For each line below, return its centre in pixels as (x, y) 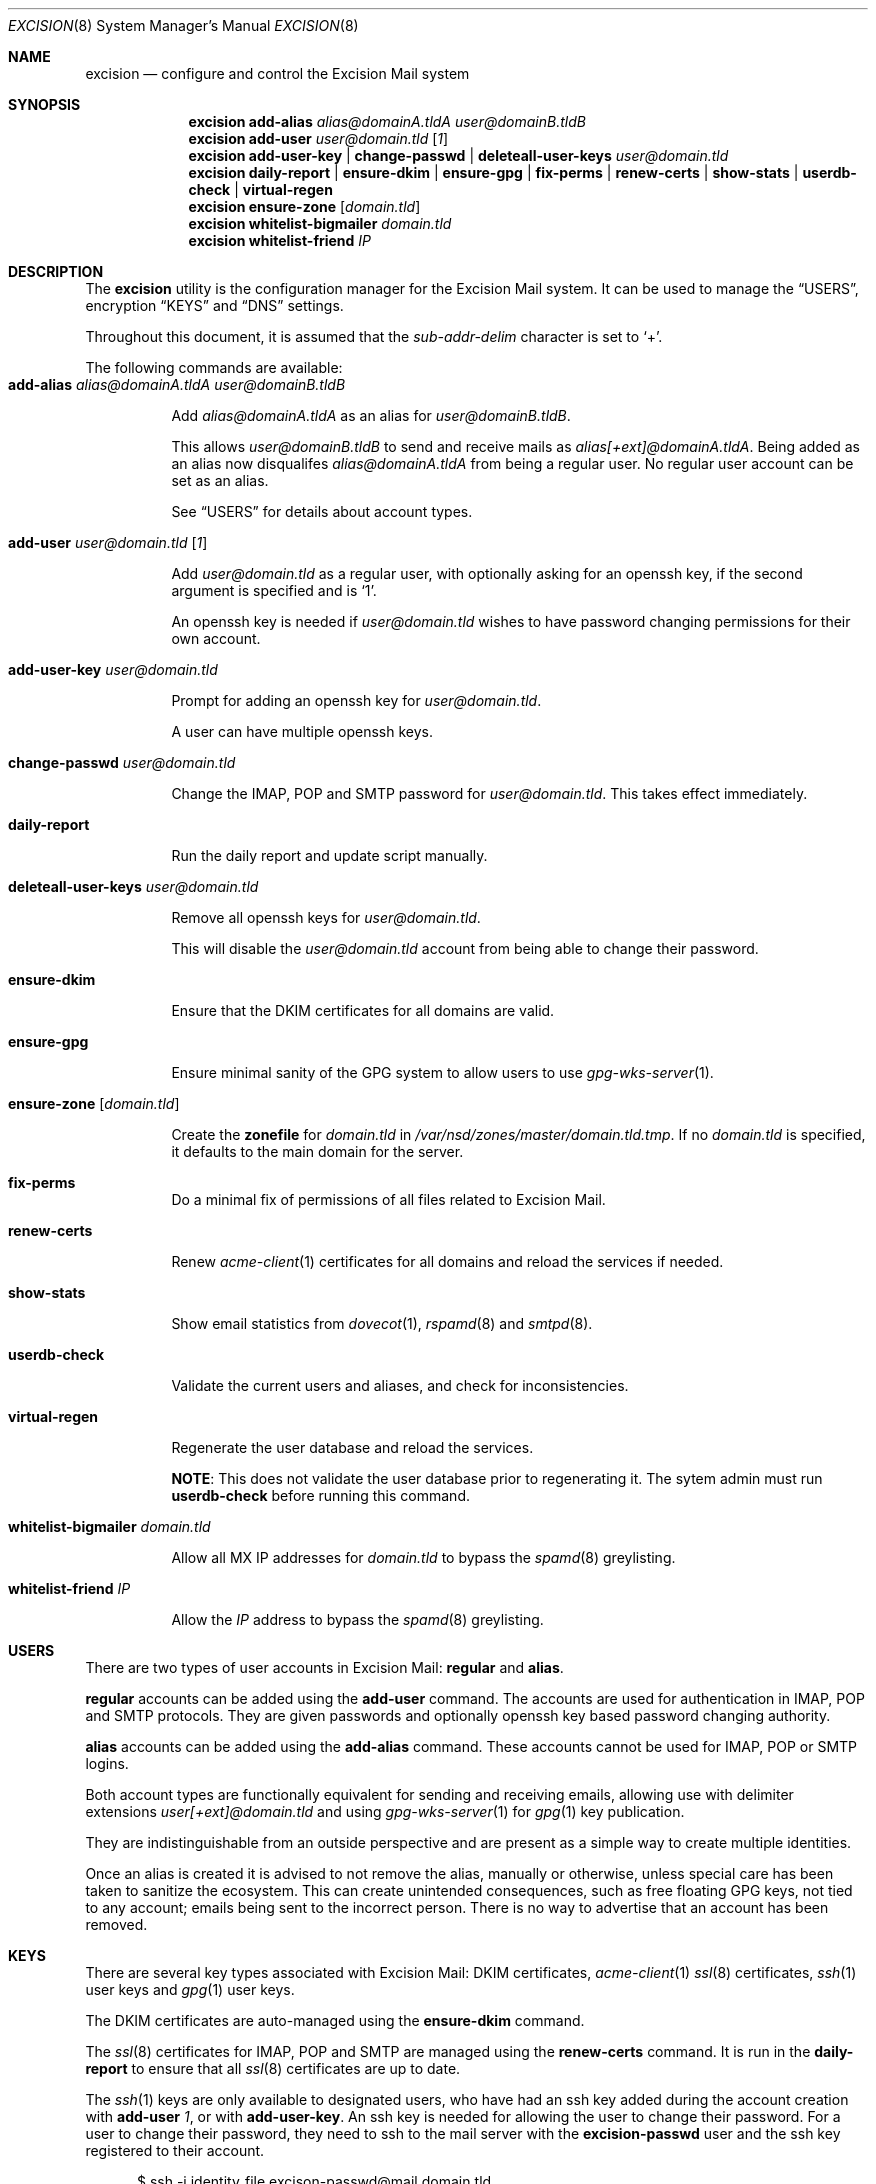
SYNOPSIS (44, 104)
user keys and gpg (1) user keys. (190, 1989)
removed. (116, 1924)
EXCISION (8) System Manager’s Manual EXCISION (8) (183, 25)
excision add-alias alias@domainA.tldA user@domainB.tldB (387, 121)
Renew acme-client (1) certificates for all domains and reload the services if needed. (447, 1261)
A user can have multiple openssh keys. (302, 731)
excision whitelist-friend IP (280, 240)
